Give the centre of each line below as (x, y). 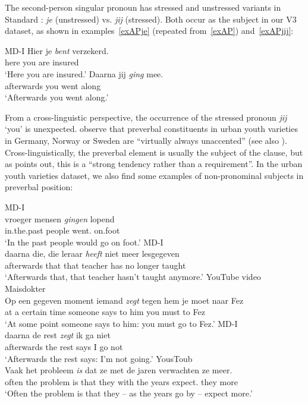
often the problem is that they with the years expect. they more (121, 381)
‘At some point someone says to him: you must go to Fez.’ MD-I (121, 323)
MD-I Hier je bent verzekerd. (57, 50)
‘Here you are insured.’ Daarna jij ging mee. (84, 73)
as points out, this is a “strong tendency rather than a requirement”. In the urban (154, 164)
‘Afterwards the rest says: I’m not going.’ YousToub (99, 358)
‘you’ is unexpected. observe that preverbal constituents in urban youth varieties (151, 129)
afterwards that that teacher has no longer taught (95, 265)
